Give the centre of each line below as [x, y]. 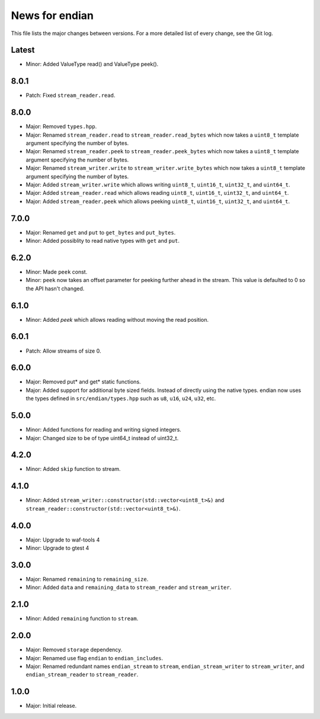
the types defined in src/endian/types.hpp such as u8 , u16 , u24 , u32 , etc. [121, 398]
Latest [23, 50]
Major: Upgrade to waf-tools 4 [63, 540]
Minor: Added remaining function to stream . [82, 619]
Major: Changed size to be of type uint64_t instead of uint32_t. [102, 438]
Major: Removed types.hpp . [61, 126]
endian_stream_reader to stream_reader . [82, 674]
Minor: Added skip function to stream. [73, 469]
